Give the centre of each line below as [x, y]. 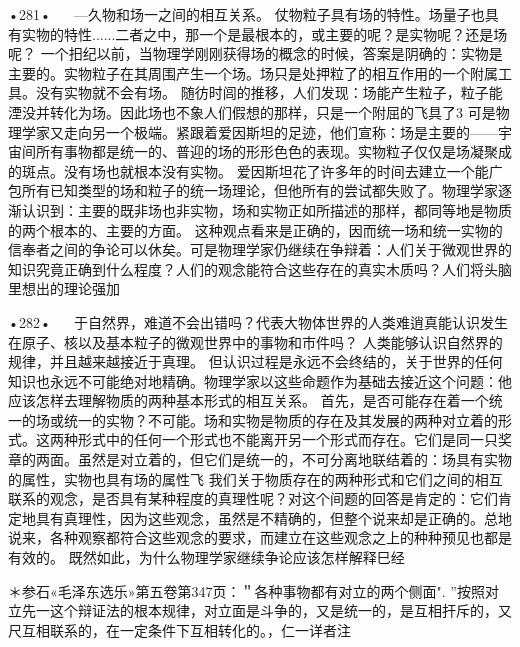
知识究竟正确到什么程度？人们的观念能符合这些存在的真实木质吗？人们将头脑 [260, 268]
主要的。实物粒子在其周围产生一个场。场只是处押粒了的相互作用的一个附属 [253, 72]
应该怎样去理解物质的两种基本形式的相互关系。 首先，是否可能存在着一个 [248, 400]
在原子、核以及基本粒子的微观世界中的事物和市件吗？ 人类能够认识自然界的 [255, 341]
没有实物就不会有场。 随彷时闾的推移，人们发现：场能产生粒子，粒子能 [269, 92]
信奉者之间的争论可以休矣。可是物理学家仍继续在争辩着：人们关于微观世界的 [260, 249]
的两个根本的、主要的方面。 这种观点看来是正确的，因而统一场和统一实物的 [255, 229]
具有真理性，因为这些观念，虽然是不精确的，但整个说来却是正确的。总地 [273, 517]
